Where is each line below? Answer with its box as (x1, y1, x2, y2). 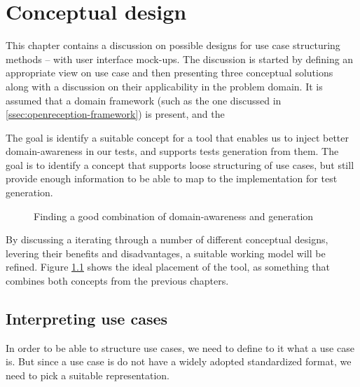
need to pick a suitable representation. (6, 368, 169, 383)
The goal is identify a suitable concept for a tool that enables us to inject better (6, 130, 349, 144)
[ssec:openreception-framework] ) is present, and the (6, 107, 225, 121)
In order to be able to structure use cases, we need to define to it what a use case (6, 340, 354, 355)
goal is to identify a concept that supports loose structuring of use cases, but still (6, 157, 354, 172)
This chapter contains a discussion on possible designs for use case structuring (6, 38, 340, 53)
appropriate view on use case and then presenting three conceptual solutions (6, 65, 333, 80)
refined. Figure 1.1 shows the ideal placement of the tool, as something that (6, 259, 330, 274)
